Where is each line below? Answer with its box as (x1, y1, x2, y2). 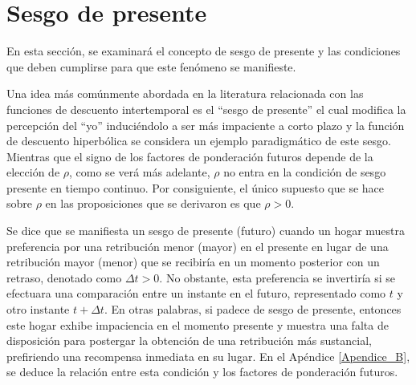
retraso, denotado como (6, 269, 122, 286)
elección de (6, 164, 60, 180)
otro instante (6, 301, 70, 318)
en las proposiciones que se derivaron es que (45, 195, 261, 212)
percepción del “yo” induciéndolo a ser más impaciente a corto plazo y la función (6, 116, 405, 133)
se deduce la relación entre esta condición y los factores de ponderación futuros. (6, 363, 398, 380)
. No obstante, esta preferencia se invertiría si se (159, 269, 396, 286)
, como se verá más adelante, (69, 164, 210, 180)
